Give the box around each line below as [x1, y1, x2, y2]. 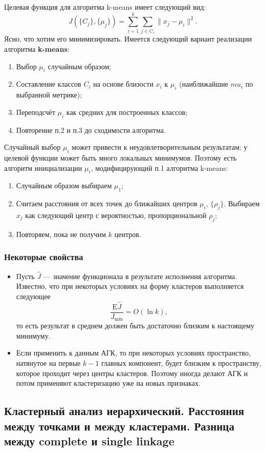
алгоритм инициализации [4, 162, 82, 173]
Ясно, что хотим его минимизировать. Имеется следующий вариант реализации [4, 33, 252, 44]
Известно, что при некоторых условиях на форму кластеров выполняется [16, 281, 244, 291]
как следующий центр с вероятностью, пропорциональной [25, 209, 207, 220]
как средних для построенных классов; [66, 106, 188, 117]
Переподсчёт [16, 106, 55, 117]
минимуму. [16, 330, 51, 341]
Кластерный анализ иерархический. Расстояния [4, 403, 245, 419]
